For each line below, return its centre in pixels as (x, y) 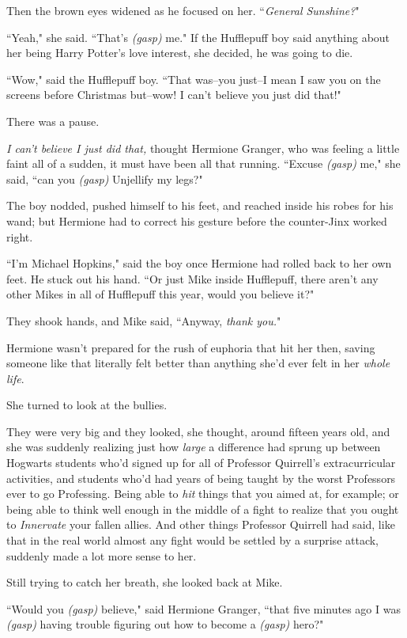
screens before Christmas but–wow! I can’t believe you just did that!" (174, 95)
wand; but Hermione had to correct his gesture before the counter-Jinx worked (197, 220)
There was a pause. (53, 121)
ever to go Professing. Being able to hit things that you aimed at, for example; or (203, 494)
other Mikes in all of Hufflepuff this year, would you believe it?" (160, 294)
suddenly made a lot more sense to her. (102, 555)
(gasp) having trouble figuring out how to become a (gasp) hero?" (165, 624)
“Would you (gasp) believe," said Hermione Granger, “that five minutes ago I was (203, 608)
